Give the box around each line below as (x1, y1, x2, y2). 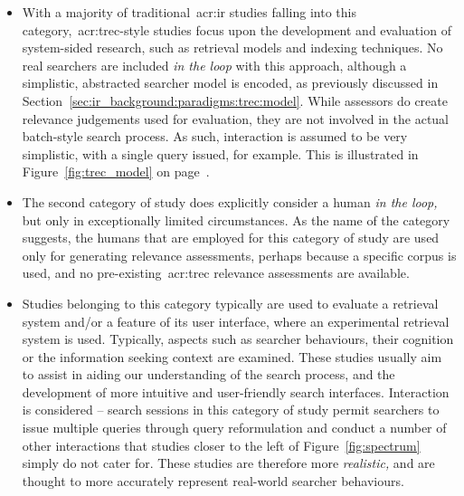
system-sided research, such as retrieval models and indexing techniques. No (22, 38, 443, 57)
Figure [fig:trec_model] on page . (22, 162, 210, 181)
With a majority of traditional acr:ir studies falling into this (22, 3, 356, 21)
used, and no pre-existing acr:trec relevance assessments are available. (22, 263, 410, 282)
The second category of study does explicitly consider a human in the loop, (22, 192, 438, 211)
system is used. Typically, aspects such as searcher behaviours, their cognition (22, 329, 454, 348)
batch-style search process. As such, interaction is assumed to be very (22, 127, 408, 146)
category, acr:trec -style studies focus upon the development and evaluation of (22, 20, 451, 39)
